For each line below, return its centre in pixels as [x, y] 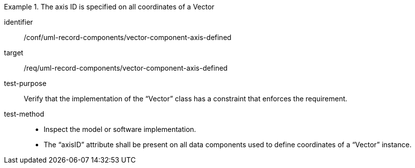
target [14, 53]
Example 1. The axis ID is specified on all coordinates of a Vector [109, 7]
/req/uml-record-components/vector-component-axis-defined [126, 68]
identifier [19, 22]
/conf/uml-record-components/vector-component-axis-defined [128, 37]
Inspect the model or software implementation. [120, 129]
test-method [24, 114]
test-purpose [25, 83]
